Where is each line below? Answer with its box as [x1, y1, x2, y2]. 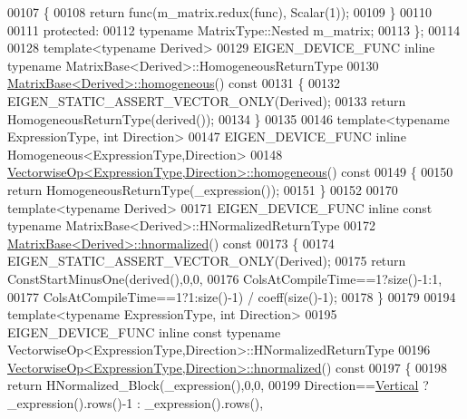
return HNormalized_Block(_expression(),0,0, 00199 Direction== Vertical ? [7, 375, 429, 395]
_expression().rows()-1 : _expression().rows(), [7, 394, 264, 413]
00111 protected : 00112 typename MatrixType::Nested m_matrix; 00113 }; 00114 [7, 20, 461, 39]
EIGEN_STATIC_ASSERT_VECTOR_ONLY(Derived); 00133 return [7, 91, 406, 110]
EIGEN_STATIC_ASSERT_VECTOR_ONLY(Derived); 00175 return [7, 251, 406, 270]
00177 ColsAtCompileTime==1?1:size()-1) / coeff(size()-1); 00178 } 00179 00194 [7, 287, 456, 306]
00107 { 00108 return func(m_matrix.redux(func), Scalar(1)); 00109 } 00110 [7, 3, 433, 21]
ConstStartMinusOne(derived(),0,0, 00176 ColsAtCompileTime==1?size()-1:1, [7, 268, 443, 287]
